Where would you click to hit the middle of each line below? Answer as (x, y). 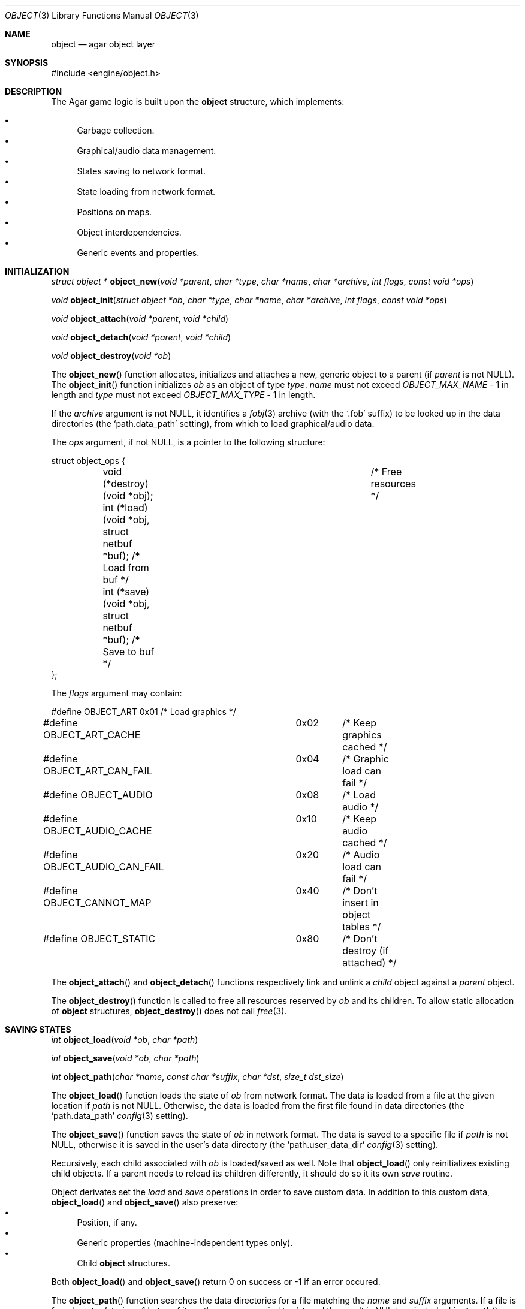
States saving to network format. (141, 171)
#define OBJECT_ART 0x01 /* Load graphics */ (144, 712)
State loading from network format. (146, 191)
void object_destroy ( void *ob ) (111, 356)
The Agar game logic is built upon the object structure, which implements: (198, 102)
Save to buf (129, 652)
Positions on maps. (114, 212)
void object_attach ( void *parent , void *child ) (140, 319)
